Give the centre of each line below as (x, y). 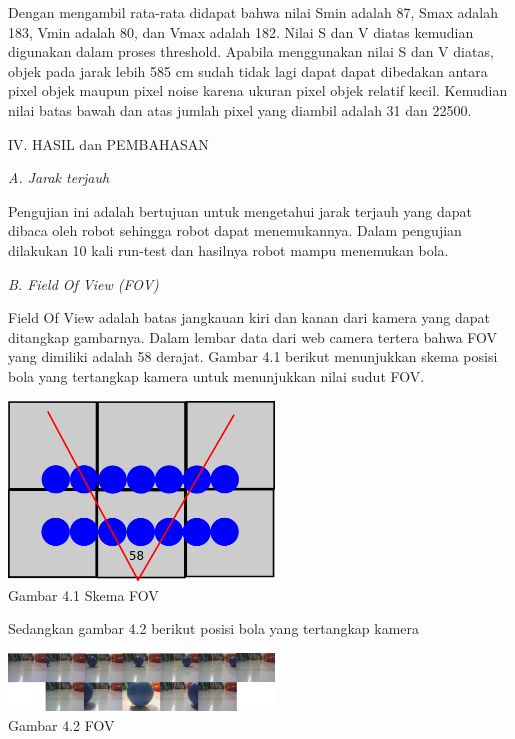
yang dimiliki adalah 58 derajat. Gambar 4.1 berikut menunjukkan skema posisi (253, 356)
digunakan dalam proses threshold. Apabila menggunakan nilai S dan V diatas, (251, 51)
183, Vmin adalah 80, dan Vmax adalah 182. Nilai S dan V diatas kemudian (241, 31)
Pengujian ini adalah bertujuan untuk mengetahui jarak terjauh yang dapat (240, 210)
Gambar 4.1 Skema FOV (83, 594)
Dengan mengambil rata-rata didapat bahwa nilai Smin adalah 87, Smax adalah (253, 12)
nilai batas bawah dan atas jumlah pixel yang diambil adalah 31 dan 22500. (240, 109)
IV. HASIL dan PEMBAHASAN (108, 143)
